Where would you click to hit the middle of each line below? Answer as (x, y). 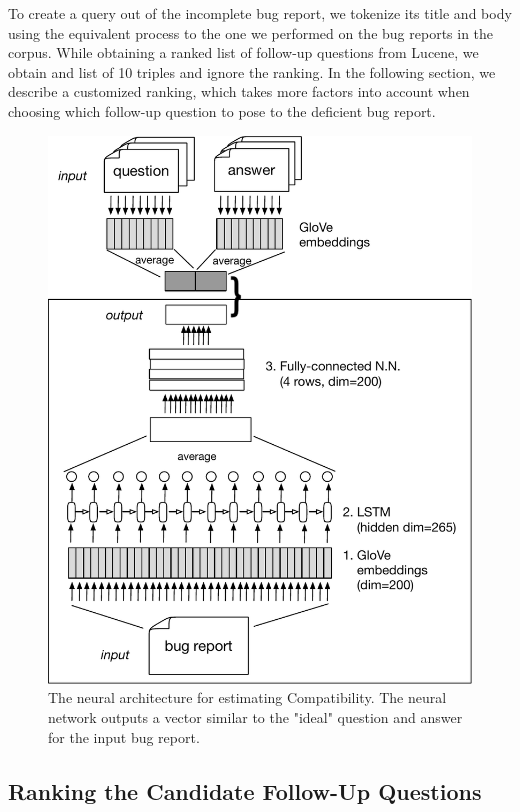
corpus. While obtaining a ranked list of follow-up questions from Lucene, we (243, 52)
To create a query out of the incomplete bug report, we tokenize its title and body (260, 13)
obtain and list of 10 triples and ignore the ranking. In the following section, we (252, 71)
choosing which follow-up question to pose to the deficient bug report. (222, 110)
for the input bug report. (124, 736)
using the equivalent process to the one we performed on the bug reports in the (251, 32)
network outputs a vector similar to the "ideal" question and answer (255, 716)
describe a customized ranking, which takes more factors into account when (239, 91)
